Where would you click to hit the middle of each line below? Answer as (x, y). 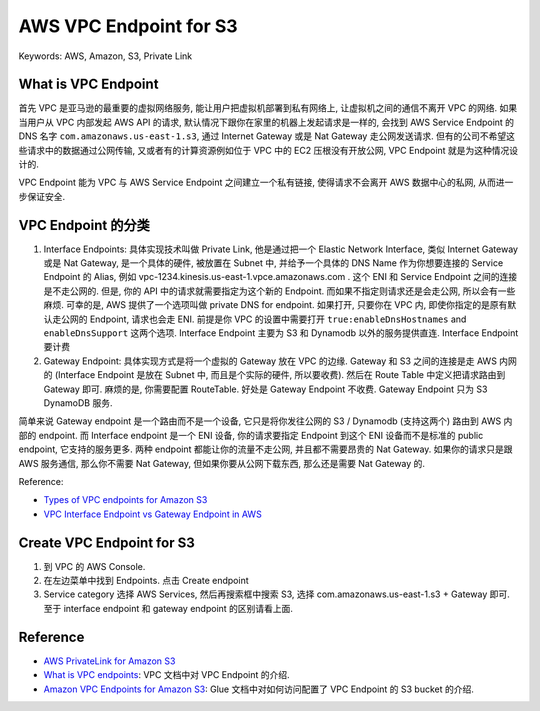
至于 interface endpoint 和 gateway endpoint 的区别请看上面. (168, 608)
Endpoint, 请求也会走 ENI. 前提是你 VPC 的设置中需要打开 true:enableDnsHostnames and (278, 319)
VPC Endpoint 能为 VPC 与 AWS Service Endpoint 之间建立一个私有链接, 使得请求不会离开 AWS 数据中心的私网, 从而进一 (266, 182)
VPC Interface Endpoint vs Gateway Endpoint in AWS (152, 514)
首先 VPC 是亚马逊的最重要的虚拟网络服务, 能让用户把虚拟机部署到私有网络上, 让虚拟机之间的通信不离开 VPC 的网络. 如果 (268, 108)
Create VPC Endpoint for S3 (106, 542)
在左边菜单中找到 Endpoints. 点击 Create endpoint (146, 581)
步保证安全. (42, 196)
